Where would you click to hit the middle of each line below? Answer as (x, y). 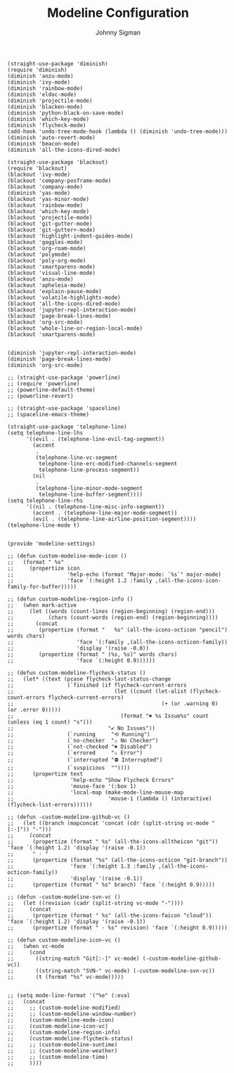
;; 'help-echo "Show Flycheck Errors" (91, 780)
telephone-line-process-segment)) (89, 470)
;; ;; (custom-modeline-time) (58, 1057)
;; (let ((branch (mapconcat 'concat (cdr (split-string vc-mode (108, 823)
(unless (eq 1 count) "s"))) (50, 722)
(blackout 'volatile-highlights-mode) (64, 297)
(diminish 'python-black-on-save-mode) (66, 113)
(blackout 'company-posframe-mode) (59, 181)
